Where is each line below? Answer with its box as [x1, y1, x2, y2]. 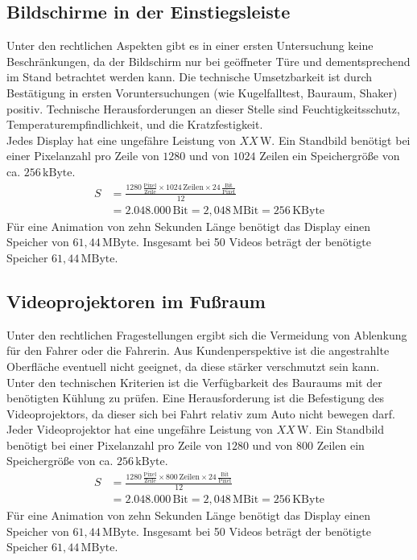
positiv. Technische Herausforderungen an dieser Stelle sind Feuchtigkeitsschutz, [6, 100, 400, 117]
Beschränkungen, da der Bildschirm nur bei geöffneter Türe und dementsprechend [6, 52, 411, 69]
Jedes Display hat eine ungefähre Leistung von [6, 131, 236, 148]
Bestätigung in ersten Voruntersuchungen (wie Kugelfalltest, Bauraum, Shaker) [6, 84, 398, 101]
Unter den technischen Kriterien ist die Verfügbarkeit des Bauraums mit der [6, 373, 382, 390]
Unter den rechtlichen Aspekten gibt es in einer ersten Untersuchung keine [6, 37, 374, 54]
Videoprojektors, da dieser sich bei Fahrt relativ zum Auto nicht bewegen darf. [6, 405, 395, 422]
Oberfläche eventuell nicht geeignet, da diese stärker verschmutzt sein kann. [6, 357, 380, 374]
